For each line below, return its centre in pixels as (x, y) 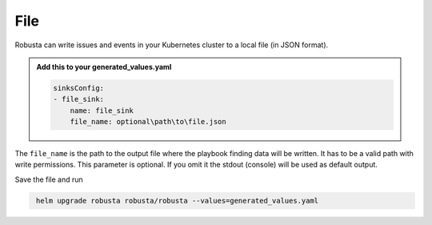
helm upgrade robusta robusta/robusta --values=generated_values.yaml (178, 201)
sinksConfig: (78, 88)
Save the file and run (49, 179)
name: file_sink (102, 110)
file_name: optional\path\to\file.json (148, 122)
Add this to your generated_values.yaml (104, 66)
